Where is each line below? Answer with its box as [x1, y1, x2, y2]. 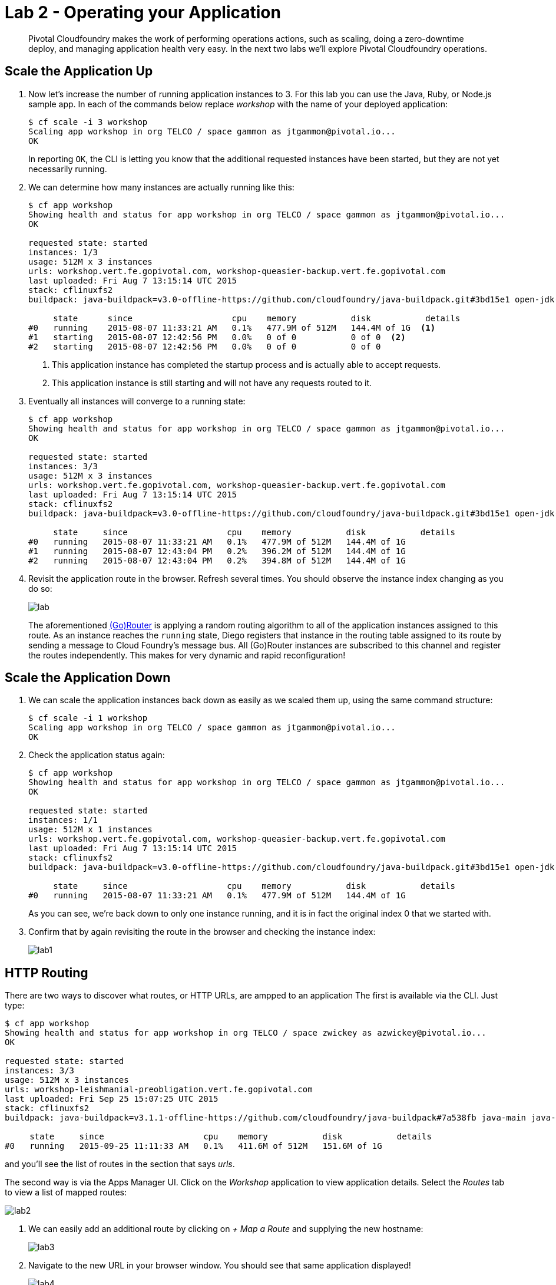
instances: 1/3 [28, 247, 98, 257]
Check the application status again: [28, 750, 165, 760]
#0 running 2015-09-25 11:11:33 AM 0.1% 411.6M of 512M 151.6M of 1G [5, 1141, 382, 1151]
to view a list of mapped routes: [5, 1187, 127, 1198]
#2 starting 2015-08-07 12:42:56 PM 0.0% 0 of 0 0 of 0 [28, 341, 381, 351]
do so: [28, 583, 52, 594]
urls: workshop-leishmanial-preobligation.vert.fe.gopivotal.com [5, 1085, 313, 1095]
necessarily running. [28, 163, 107, 174]
